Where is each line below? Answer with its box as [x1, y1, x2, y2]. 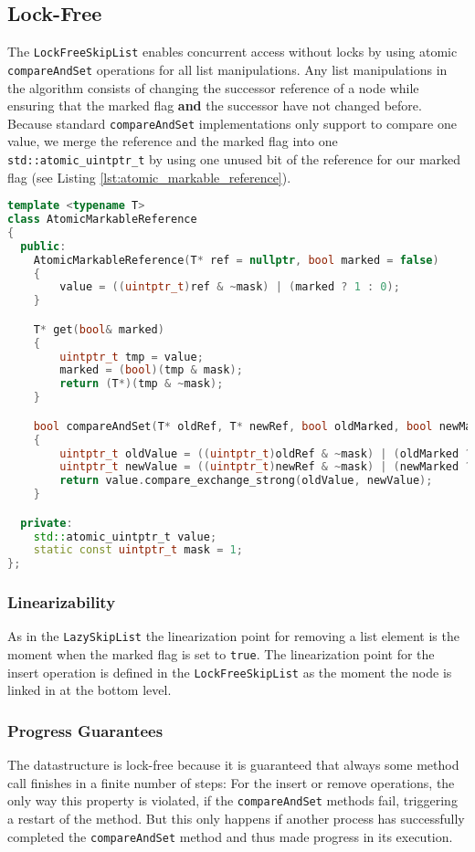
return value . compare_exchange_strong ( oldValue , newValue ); [59, 474, 433, 488]
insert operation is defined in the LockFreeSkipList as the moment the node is [7, 662, 452, 681]
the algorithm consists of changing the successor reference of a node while [7, 78, 419, 97]
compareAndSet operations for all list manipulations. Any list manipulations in [7, 59, 448, 79]
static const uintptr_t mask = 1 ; [33, 543, 243, 557]
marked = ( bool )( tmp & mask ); [59, 363, 243, 377]
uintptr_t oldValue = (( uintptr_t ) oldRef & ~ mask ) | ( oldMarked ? [59, 447, 472, 460]
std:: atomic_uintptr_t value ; [33, 530, 217, 543]
